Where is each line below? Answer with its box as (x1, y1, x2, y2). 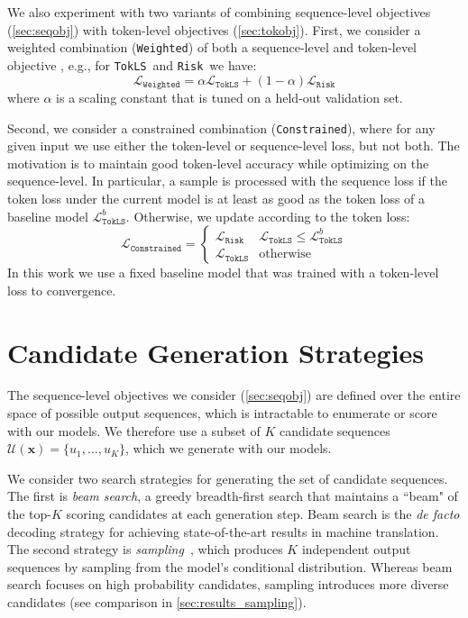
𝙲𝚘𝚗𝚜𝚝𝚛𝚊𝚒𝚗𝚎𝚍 (130, 243, 182, 253)
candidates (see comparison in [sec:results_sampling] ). (7, 593, 307, 612)
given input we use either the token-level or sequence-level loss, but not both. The (7, 136, 460, 155)
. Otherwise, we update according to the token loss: (125, 206, 410, 225)
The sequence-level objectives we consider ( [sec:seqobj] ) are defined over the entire (7, 386, 461, 404)
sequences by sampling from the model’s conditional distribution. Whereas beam (7, 557, 453, 576)
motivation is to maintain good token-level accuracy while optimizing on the (7, 153, 429, 172)
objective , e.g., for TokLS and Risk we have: (7, 55, 257, 74)
